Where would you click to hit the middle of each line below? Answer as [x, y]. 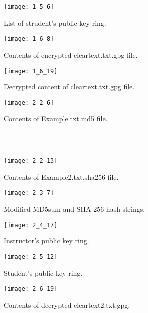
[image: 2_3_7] [29, 193]
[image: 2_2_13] [31, 161]
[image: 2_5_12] [31, 257]
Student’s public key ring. [43, 273]
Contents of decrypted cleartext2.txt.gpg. [67, 304]
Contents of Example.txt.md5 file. [56, 118]
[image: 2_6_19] [31, 289]
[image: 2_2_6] [29, 103]
